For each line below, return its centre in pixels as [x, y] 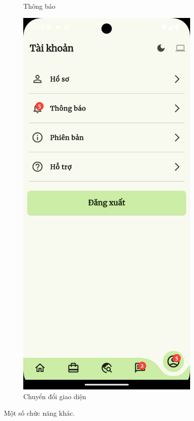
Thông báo [40, 6]
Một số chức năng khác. [39, 413]
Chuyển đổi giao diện [55, 396]
